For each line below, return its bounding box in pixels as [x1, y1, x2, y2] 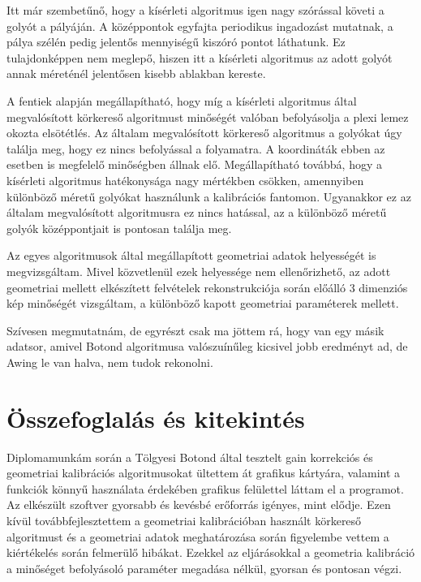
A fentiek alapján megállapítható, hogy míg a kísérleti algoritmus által [6, 92, 357, 109]
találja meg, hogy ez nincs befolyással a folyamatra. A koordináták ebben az [6, 140, 385, 157]
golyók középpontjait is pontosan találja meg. [6, 219, 232, 236]
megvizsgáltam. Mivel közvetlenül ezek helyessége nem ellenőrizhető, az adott [6, 262, 391, 279]
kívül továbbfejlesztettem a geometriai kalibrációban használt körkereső [6, 511, 362, 528]
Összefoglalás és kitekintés [6, 401, 305, 434]
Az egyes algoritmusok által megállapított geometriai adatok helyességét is [6, 247, 376, 264]
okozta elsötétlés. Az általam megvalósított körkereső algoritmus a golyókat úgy [6, 124, 402, 141]
